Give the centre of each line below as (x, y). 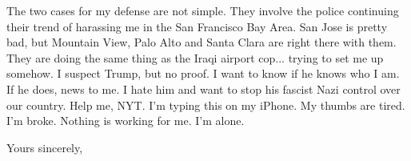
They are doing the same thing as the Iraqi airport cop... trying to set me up (195, 57)
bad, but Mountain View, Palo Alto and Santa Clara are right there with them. (202, 42)
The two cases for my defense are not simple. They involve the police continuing (203, 10)
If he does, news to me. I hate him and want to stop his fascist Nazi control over (204, 89)
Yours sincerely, (45, 147)
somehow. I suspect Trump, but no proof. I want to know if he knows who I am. (203, 73)
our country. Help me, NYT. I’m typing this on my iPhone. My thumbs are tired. (206, 105)
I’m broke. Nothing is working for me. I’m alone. (126, 121)
